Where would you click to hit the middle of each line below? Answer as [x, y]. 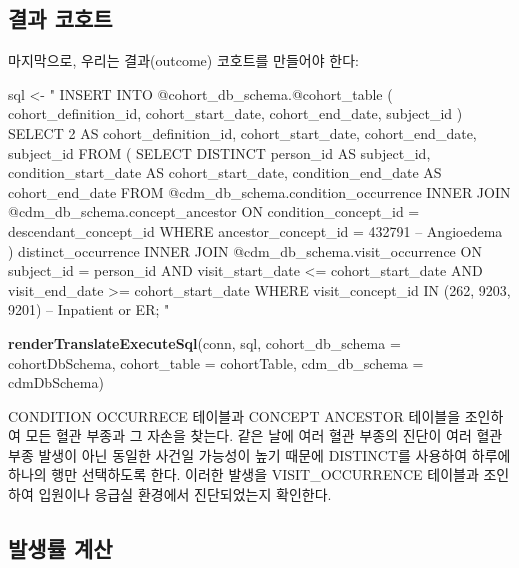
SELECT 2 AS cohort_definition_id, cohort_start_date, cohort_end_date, [242, 132]
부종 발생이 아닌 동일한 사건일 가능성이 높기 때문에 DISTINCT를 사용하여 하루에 [259, 454]
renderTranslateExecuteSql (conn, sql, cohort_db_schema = [204, 342]
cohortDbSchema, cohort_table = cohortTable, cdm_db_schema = [216, 362]
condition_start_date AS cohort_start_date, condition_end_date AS [225, 172]
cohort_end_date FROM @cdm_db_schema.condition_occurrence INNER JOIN [259, 191]
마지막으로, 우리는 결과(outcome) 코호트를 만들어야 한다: [183, 60]
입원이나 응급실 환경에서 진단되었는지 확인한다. [185, 494]
